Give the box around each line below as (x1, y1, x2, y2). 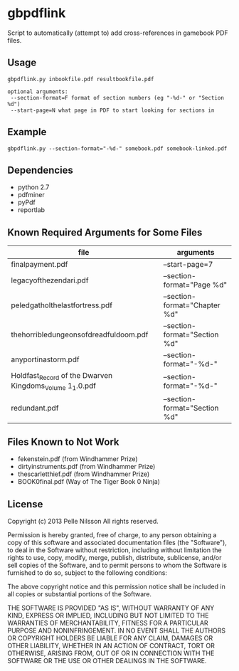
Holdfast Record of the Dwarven (11, 371, 113, 382)
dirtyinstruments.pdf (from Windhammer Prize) (17, 463, 156, 471)
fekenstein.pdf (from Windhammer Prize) (17, 455, 138, 463)
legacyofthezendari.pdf (11, 275, 89, 285)
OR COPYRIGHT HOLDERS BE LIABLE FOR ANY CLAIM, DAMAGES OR (7, 634, 213, 643)
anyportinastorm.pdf (11, 354, 80, 364)
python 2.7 (17, 183, 50, 191)
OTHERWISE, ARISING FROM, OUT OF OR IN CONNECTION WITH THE (7, 649, 215, 657)
